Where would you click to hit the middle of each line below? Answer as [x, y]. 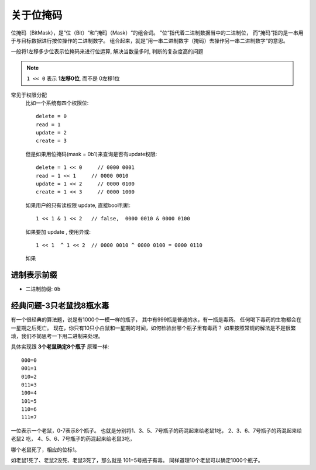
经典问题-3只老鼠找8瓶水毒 [60, 306]
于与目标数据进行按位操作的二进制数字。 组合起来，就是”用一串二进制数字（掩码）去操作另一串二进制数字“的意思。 [150, 40]
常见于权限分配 [29, 95]
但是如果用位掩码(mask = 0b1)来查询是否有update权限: [91, 154]
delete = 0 [51, 116]
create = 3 [51, 141]
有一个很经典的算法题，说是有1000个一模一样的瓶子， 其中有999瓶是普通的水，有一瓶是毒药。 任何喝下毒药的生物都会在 [156, 320]
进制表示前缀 [34, 275]
